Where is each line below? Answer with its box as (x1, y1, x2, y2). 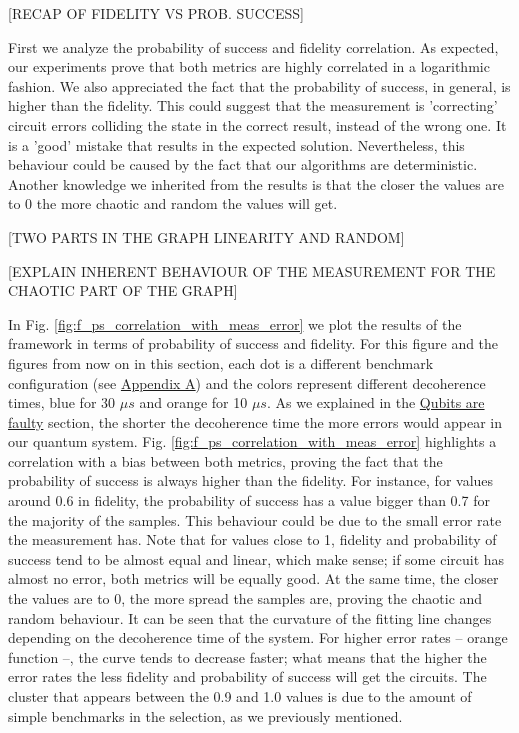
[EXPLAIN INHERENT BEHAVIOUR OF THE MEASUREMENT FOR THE (8, 260, 496, 281)
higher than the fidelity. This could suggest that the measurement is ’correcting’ (8, 95, 498, 116)
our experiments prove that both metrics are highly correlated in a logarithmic (8, 56, 490, 77)
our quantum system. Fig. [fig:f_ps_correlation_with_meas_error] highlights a (8, 431, 497, 452)
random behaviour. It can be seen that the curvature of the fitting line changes (8, 607, 492, 628)
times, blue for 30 (8, 392, 116, 413)
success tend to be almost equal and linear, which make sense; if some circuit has (8, 548, 505, 569)
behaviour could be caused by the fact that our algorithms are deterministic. (8, 154, 478, 175)
